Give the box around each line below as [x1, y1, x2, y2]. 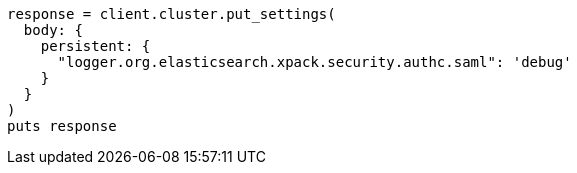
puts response [7, 118, 117, 134]
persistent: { [40, 38, 151, 54]
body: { [23, 22, 83, 38]
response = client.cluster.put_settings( [7, 6, 336, 22]
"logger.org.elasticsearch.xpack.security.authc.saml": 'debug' [57, 54, 572, 70]
